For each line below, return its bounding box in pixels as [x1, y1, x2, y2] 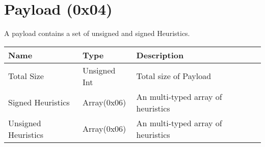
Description [136, 49, 184, 61]
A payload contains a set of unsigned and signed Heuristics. [4, 28, 190, 39]
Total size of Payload [136, 70, 211, 82]
